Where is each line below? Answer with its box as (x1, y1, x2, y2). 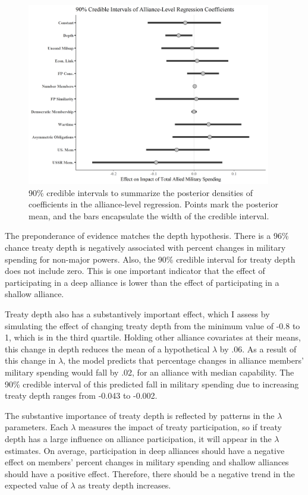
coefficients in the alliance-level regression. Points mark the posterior (29, 198, 278, 210)
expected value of (5, 479, 68, 491)
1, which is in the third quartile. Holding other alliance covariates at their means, (5, 331, 301, 343)
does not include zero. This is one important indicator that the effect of (5, 264, 265, 277)
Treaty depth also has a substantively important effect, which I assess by (5, 308, 270, 320)
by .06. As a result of (219, 342, 297, 355)
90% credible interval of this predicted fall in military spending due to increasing (5, 377, 299, 390)
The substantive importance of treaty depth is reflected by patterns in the (5, 409, 275, 421)
